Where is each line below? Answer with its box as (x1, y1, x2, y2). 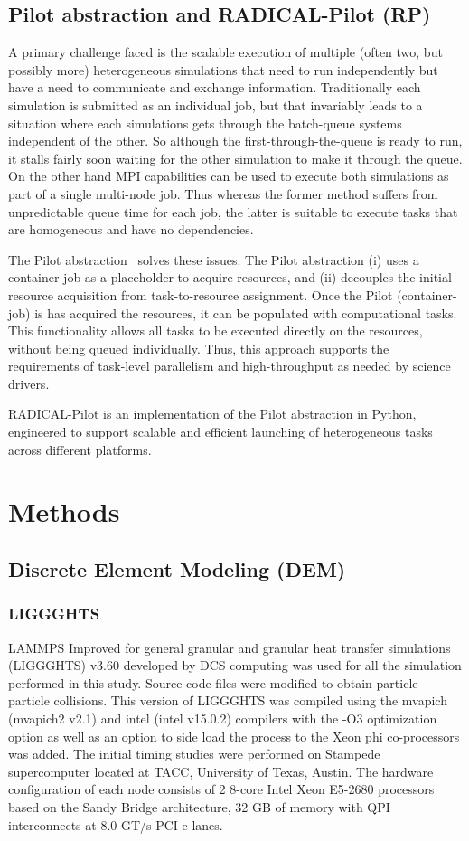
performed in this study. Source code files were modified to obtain (8, 673, 372, 692)
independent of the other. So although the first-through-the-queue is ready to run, (8, 131, 463, 150)
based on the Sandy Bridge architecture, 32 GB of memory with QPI (8, 797, 390, 816)
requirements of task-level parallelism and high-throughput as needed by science (8, 356, 451, 375)
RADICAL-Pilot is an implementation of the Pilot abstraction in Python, (8, 404, 417, 423)
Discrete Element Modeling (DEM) (8, 555, 346, 583)
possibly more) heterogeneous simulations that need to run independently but (8, 60, 438, 79)
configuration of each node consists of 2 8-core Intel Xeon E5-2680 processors (8, 780, 435, 798)
